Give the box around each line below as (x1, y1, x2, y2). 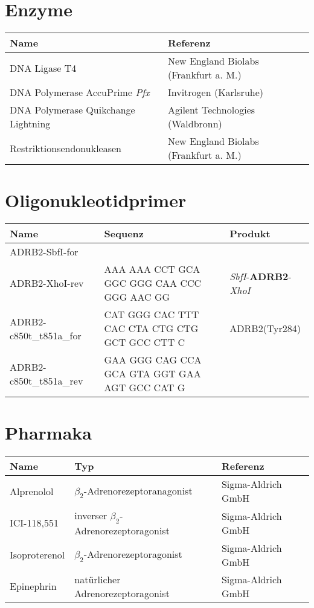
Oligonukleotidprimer (5, 188, 187, 213)
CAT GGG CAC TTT (104, 307, 199, 322)
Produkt (229, 226, 271, 241)
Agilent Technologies (167, 103, 255, 117)
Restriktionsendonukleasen (10, 141, 121, 155)
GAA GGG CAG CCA (104, 353, 202, 367)
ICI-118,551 (10, 516, 59, 530)
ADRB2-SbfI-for (10, 245, 78, 259)
